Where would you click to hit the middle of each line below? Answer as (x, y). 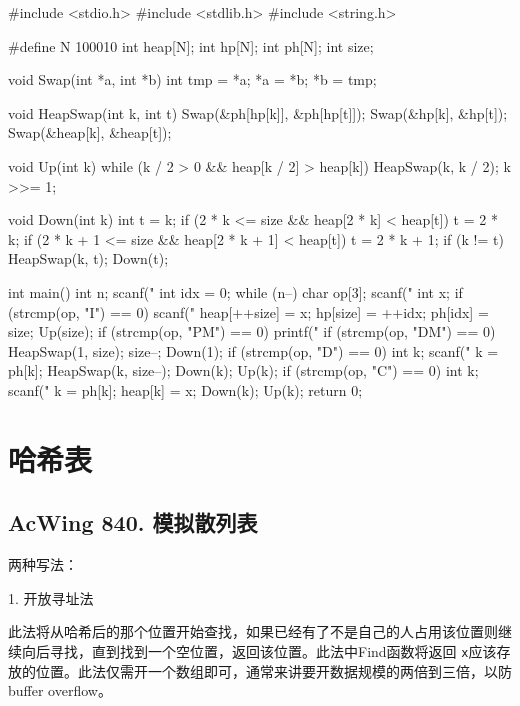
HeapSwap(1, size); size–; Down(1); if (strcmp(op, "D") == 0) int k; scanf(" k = (253, 350)
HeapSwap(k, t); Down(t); (88, 258)
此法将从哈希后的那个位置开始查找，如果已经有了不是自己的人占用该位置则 (253, 631)
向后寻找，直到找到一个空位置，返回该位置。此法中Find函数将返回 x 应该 (259, 650)
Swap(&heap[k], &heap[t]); (90, 132)
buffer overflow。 (60, 690)
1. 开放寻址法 (51, 597)
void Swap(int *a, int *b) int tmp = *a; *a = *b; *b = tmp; (192, 79)
